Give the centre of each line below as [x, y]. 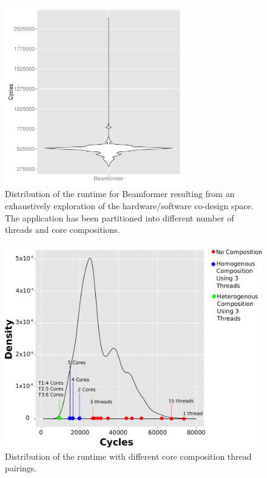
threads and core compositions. [63, 230]
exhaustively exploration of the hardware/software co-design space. [129, 205]
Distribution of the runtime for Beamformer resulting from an [120, 194]
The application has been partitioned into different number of [120, 217]
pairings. [21, 468]
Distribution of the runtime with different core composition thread [128, 456]
